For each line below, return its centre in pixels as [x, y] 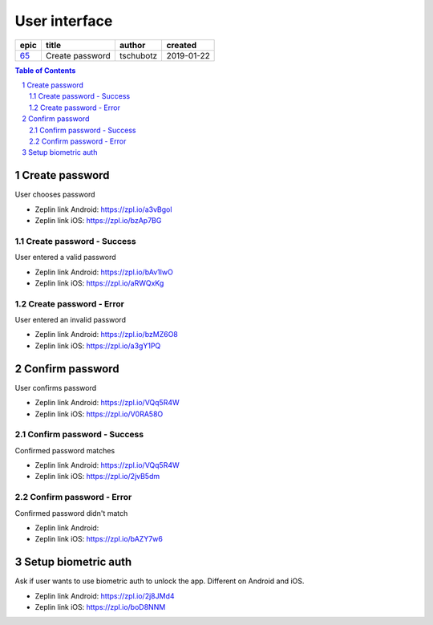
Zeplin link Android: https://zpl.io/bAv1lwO [104, 272]
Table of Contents [45, 70]
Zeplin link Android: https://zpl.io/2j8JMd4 [105, 596]
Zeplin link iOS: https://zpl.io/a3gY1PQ [98, 346]
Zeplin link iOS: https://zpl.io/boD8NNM [100, 607]
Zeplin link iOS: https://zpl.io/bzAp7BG [98, 220]
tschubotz [138, 55]
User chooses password [55, 195]
